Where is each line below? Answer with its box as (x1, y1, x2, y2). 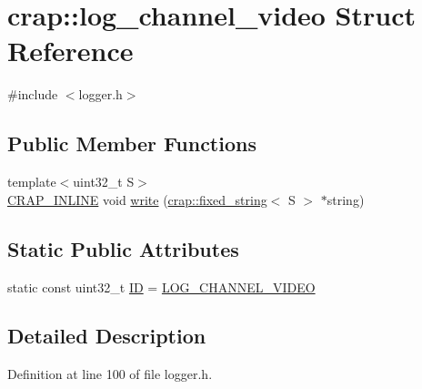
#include (7, 85, 58, 104)
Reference (7, 32, 134, 69)
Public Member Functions (7, 129, 256, 158)
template (7, 172, 56, 191)
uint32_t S (73, 172, 135, 191)
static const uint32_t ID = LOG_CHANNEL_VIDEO (7, 277, 316, 296)
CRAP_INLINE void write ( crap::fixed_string (7, 189, 267, 209)
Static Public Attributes (7, 234, 239, 262)
